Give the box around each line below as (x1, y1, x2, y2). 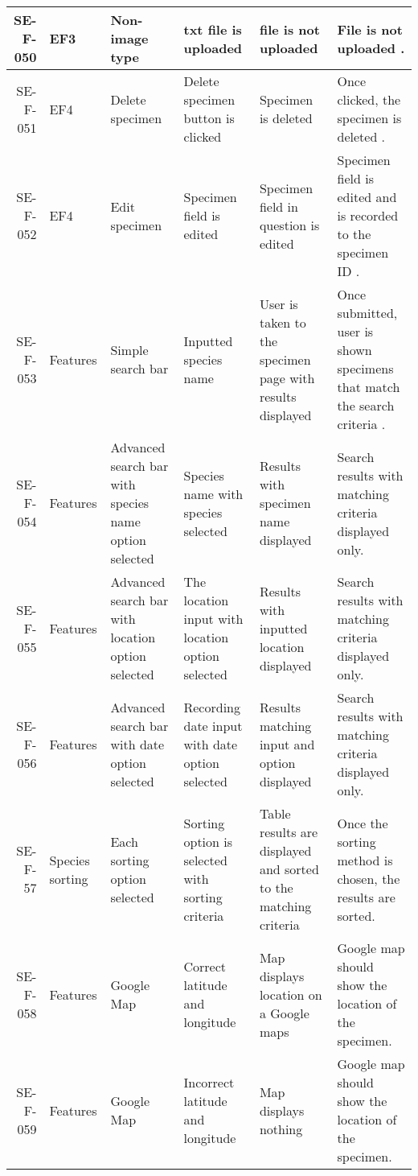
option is (183, 831, 233, 851)
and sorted (259, 860, 319, 878)
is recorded (337, 206, 399, 225)
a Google (259, 1003, 309, 1022)
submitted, (337, 303, 398, 322)
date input (183, 716, 243, 735)
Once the (337, 813, 388, 832)
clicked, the (337, 90, 401, 109)
